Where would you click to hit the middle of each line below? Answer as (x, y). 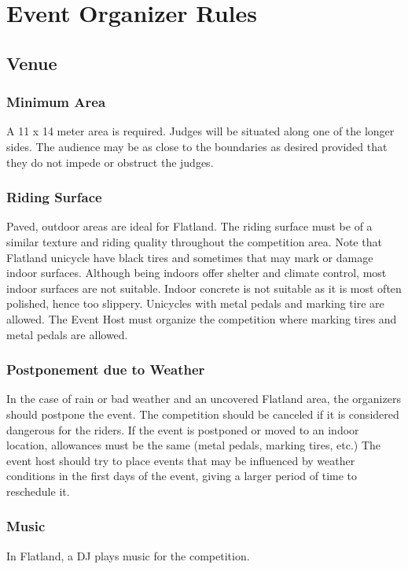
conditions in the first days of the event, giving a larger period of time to (182, 476)
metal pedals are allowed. (67, 334)
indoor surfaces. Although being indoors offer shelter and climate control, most (197, 273)
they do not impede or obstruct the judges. (110, 162)
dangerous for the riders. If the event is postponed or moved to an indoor (183, 429)
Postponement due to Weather (106, 369)
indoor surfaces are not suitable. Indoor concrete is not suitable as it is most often (204, 288)
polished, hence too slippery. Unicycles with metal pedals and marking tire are (195, 303)
